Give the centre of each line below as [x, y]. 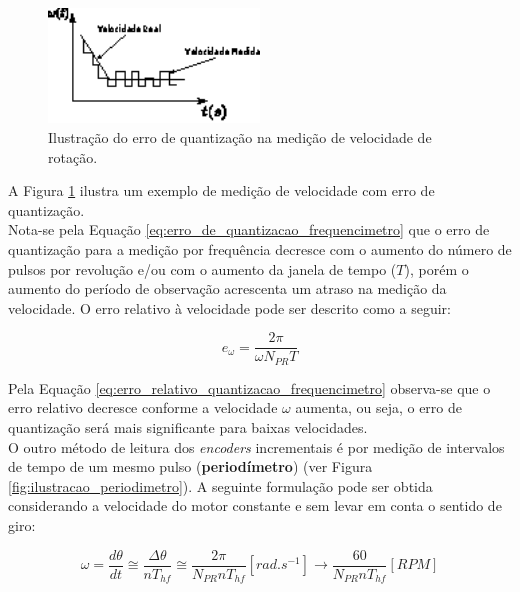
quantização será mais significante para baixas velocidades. [188, 427]
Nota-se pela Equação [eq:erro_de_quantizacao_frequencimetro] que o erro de [249, 229]
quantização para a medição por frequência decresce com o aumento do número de [260, 248]
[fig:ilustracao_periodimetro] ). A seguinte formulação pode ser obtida [220, 485]
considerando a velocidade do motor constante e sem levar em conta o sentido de [255, 505]
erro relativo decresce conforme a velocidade [143, 407]
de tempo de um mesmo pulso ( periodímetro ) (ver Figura [190, 466]
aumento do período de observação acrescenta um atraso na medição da [227, 288]
